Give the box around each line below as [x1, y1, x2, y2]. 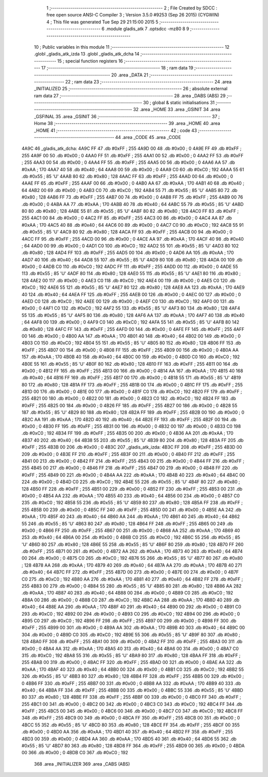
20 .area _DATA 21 [111, 72, 148, 78]
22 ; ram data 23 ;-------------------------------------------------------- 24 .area [65, 78, 232, 84]
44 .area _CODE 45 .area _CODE [115, 134, 181, 140]
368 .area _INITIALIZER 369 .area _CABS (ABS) [34, 761, 130, 767]
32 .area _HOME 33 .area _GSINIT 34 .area [133, 107, 220, 113]
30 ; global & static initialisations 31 [143, 100, 215, 106]
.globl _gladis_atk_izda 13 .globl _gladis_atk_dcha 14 [34, 51, 139, 57]
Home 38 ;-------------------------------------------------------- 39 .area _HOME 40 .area [34, 121, 220, 127]
